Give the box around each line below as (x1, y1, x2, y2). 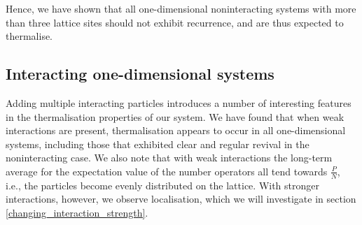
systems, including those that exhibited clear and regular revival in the (6, 136, 309, 151)
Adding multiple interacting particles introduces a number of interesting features (6, 95, 351, 110)
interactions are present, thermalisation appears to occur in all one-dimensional (6, 123, 346, 138)
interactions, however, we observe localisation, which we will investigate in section (6, 191, 356, 206)
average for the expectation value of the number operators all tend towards (6, 164, 328, 178)
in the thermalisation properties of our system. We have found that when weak (6, 109, 344, 124)
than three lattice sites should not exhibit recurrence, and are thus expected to (6, 15, 344, 29)
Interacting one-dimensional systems (6, 63, 274, 85)
